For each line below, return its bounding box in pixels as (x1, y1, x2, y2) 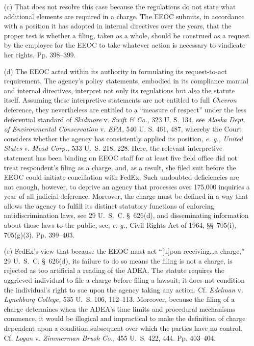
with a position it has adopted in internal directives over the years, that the (4, 21, 231, 31)
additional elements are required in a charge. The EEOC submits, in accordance (4, 11, 245, 21)
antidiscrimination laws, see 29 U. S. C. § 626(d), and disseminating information (4, 210, 249, 220)
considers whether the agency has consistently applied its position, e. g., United (4, 133, 243, 143)
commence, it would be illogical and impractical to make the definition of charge (4, 313, 246, 323)
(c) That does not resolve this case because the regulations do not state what (4, 1, 236, 11)
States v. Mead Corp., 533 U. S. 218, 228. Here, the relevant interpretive (4, 143, 223, 153)
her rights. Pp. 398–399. (4, 49, 76, 59)
